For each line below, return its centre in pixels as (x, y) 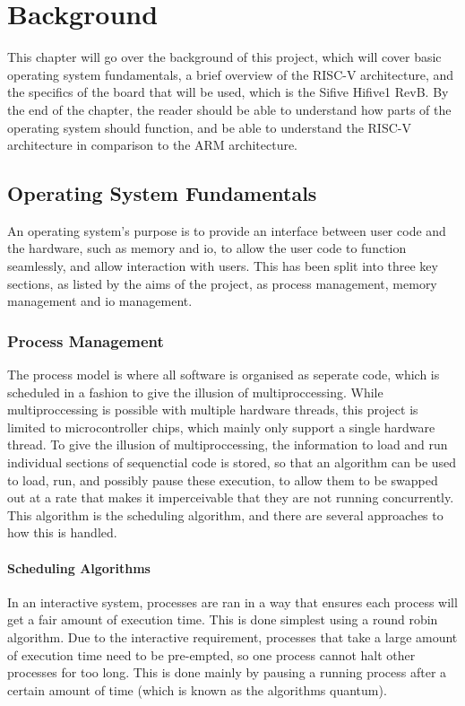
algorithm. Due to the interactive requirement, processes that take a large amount (232, 637)
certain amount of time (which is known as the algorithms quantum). (197, 689)
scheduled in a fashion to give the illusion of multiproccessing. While (195, 392)
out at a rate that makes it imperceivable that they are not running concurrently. (231, 497)
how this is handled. (62, 532)
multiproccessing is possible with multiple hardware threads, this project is (213, 410)
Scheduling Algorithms (79, 567)
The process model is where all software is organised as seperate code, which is (224, 375)
